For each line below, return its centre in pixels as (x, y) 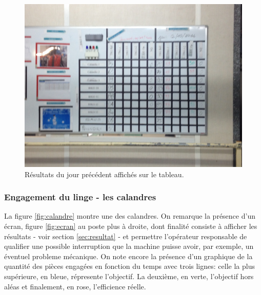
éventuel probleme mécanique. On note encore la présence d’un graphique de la (128, 256)
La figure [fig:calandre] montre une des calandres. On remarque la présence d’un (130, 216)
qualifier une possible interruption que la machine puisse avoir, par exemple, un (129, 246)
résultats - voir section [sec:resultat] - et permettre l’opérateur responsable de (126, 236)
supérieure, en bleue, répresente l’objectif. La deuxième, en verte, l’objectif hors (129, 276)
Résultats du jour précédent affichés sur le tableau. (104, 174)
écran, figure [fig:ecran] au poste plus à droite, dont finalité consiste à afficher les (131, 226)
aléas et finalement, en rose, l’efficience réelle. (75, 286)
